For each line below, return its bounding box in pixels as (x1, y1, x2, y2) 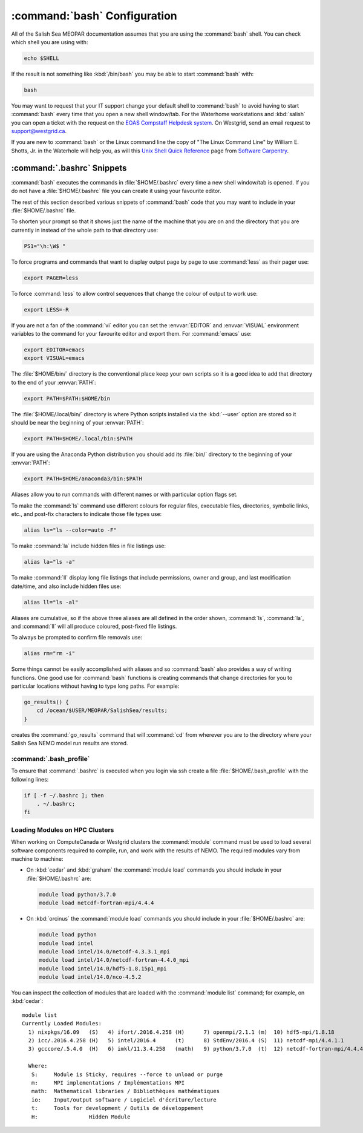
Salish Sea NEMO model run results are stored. (11, 740, 128, 747)
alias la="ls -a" (24, 558, 76, 566)
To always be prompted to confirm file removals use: (11, 634, 143, 641)
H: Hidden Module (31, 1113, 131, 1120)
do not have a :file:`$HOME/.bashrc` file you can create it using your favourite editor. (11, 188, 221, 195)
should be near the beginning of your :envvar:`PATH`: (11, 419, 144, 426)
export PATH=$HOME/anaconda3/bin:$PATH (24, 475, 142, 482)
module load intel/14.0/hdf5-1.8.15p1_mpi (39, 965, 167, 972)
